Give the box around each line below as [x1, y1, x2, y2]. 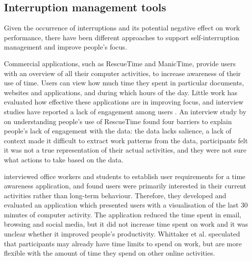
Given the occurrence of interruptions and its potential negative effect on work [4, 23, 240, 33]
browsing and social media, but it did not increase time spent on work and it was [4, 219, 248, 229]
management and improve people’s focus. [4, 42, 127, 52]
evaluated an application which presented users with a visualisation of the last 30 [4, 200, 248, 210]
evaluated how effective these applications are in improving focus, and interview [4, 97, 244, 107]
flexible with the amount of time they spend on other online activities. [4, 248, 215, 258]
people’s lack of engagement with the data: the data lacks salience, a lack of [4, 126, 231, 136]
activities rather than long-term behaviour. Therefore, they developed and [4, 190, 227, 200]
